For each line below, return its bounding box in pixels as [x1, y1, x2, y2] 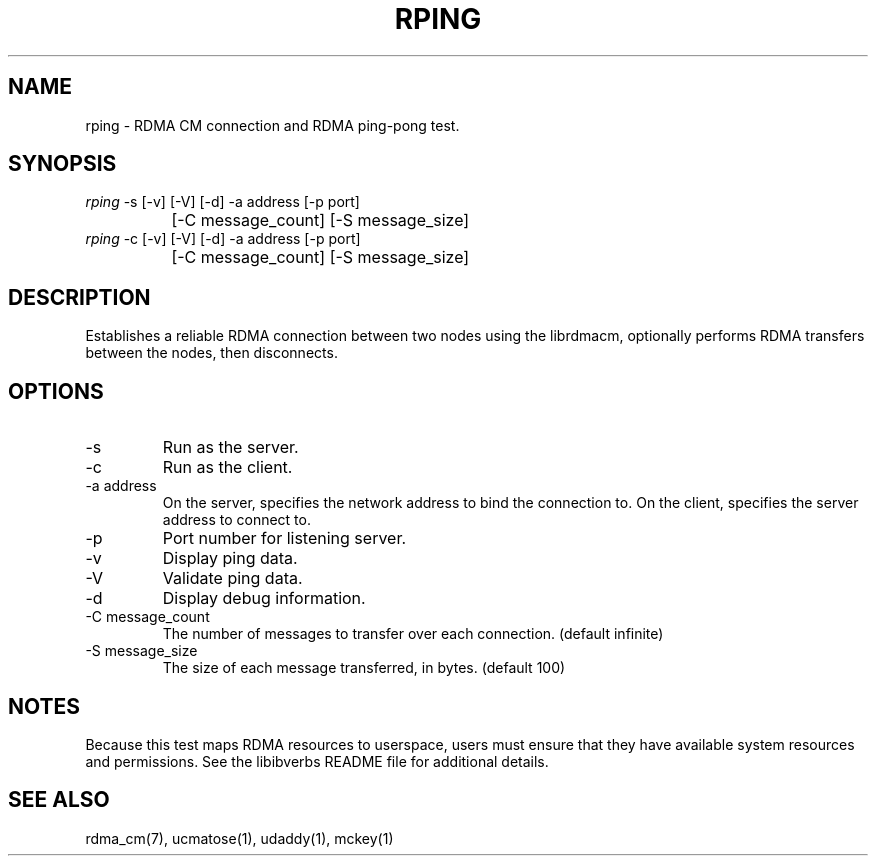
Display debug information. [162, 588, 366, 609]
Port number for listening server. [162, 528, 407, 549]
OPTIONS [8, 378, 104, 404]
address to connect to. [162, 511, 311, 529]
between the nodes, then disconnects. [85, 344, 338, 362]
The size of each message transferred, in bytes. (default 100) [162, 659, 566, 677]
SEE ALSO [8, 787, 110, 813]
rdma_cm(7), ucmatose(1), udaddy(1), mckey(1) [85, 829, 394, 847]
